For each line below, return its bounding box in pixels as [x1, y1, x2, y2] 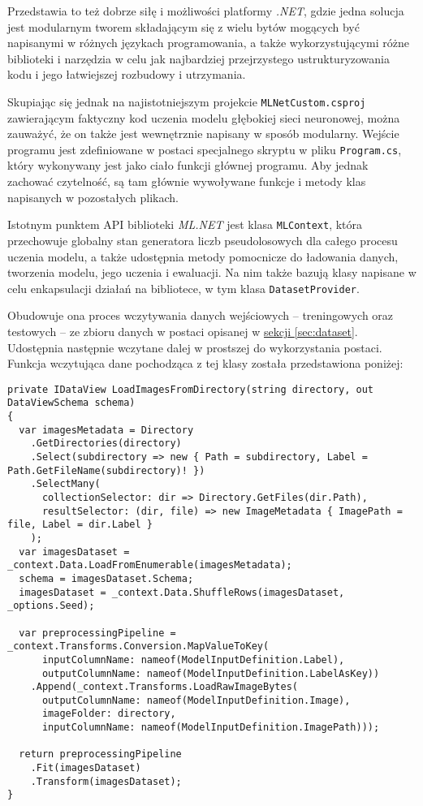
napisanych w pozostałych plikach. [7, 188, 179, 205]
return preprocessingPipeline [19, 748, 182, 761]
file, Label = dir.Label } [7, 519, 153, 531]
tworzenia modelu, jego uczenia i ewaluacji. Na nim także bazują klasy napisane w [7, 264, 417, 281]
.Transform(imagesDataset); [30, 775, 182, 787]
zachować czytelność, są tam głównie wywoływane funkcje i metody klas [7, 173, 366, 190]
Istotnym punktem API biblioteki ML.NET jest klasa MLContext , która [7, 216, 363, 233]
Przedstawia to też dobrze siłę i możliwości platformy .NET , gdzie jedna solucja [7, 2, 404, 19]
